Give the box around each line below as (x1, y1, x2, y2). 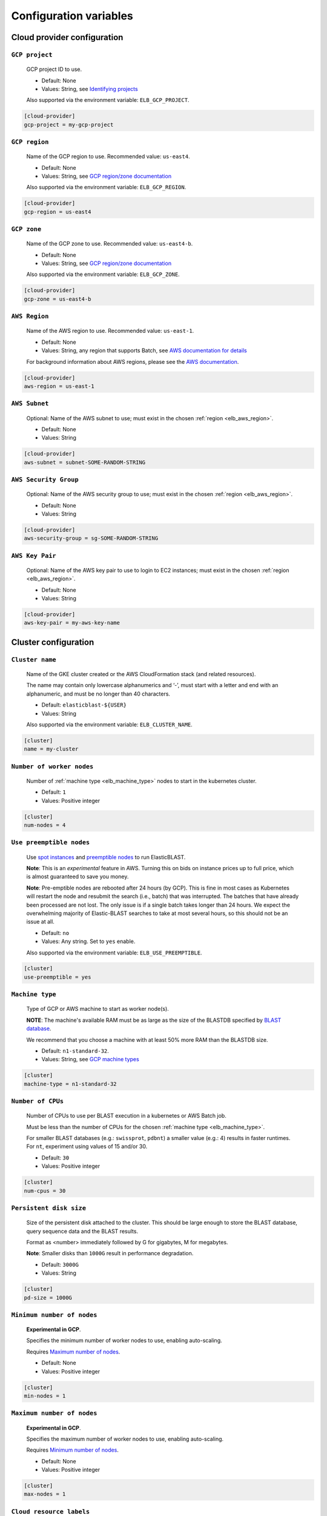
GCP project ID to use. (26, 65, 82, 73)
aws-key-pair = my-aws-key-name (24, 619, 121, 626)
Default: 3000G (41, 1261, 79, 1268)
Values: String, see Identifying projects (41, 85, 139, 92)
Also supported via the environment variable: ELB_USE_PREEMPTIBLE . (26, 949, 202, 956)
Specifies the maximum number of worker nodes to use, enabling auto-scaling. (26, 1435, 224, 1443)
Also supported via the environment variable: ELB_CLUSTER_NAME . (26, 720, 193, 728)
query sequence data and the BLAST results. (26, 1227, 139, 1235)
